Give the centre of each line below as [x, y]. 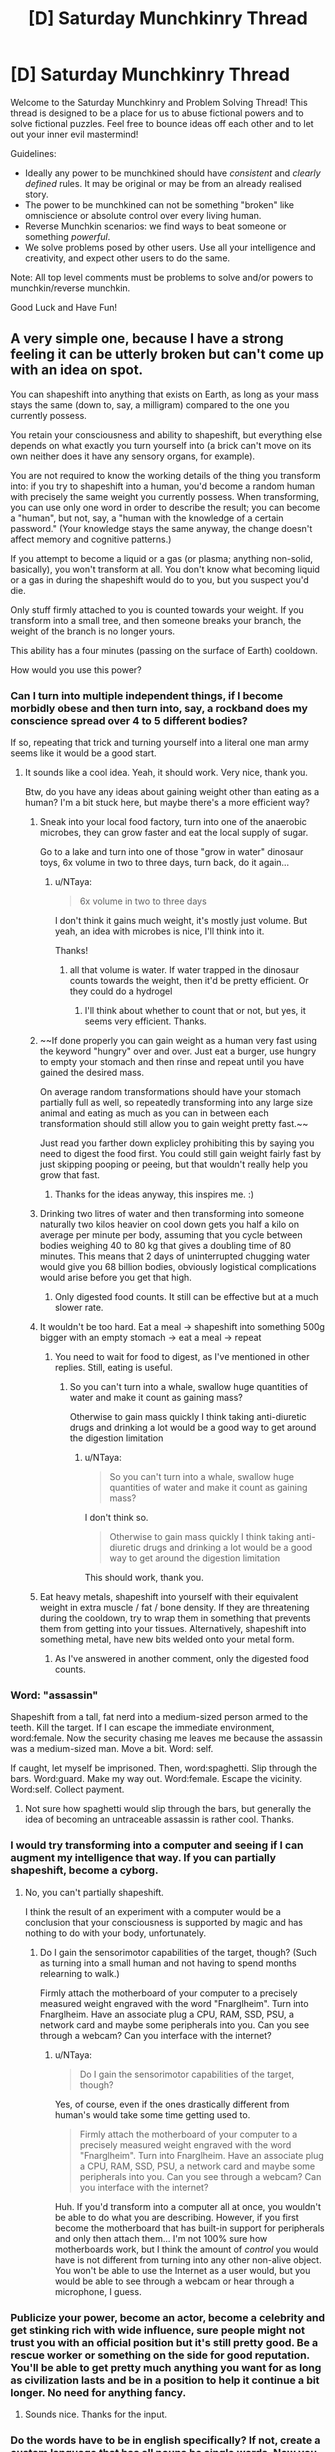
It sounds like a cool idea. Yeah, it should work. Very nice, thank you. [166, 773]
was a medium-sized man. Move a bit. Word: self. [112, 1749]
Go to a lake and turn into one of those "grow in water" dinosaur [171, 852]
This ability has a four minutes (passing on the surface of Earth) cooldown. [164, 650]
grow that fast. [69, 1175]
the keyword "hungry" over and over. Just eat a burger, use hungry [178, 1051]
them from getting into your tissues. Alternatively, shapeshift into [173, 1629]
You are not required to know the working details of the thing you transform [165, 475]
